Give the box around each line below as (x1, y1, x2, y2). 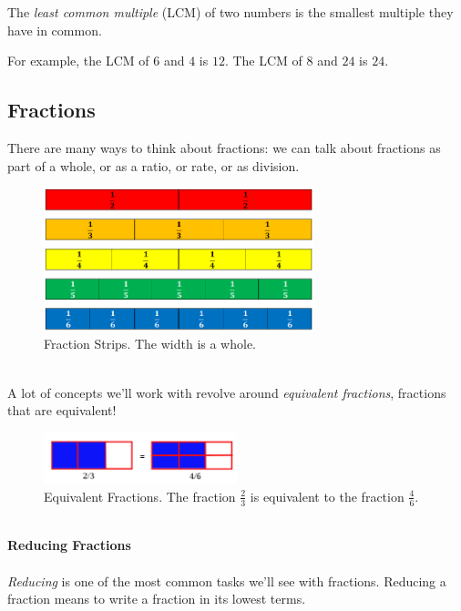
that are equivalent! (7, 401, 117, 420)
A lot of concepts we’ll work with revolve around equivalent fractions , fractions (7, 382, 446, 402)
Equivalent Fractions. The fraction (44, 486, 236, 505)
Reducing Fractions (7, 535, 131, 555)
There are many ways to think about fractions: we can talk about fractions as (7, 137, 441, 157)
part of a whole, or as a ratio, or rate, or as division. (7, 156, 300, 175)
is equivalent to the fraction (250, 486, 405, 505)
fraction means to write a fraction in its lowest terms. (7, 589, 306, 608)
